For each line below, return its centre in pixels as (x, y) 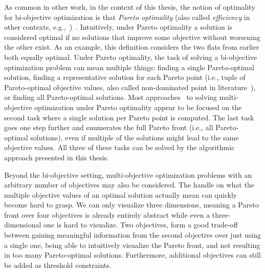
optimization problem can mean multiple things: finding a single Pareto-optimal (129, 67)
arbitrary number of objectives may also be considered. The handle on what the (129, 185)
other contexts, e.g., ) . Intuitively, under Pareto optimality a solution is (118, 27)
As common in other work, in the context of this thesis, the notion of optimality (130, 7)
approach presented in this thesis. (57, 157)
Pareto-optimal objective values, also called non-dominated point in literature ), (130, 87)
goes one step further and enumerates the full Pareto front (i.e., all (109, 127)
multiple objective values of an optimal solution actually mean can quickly (121, 194)
